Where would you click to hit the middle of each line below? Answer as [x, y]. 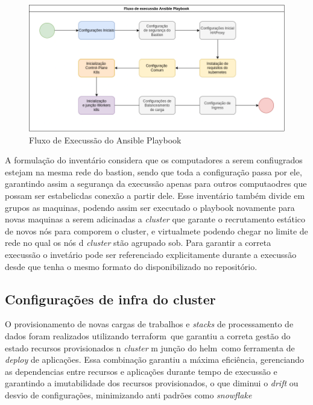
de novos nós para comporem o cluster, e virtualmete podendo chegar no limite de [156, 231]
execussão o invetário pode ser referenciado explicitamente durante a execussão [151, 254]
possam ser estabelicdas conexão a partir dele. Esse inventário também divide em [155, 195]
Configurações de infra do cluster [110, 299]
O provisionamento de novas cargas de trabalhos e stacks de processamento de [149, 324]
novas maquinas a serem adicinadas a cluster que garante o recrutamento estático [155, 219]
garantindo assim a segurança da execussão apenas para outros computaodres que [156, 184]
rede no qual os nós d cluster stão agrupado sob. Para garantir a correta [138, 243]
